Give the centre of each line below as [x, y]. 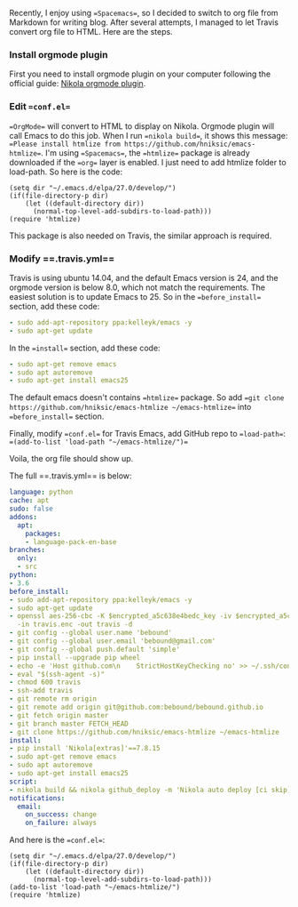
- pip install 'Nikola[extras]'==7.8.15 [85, 749]
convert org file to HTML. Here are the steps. [91, 32]
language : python [41, 493]
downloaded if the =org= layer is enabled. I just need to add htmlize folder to [148, 162]
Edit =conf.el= [40, 107]
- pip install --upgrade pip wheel [75, 657]
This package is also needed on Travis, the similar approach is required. [141, 236]
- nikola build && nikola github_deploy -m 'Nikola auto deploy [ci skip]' [152, 790]
